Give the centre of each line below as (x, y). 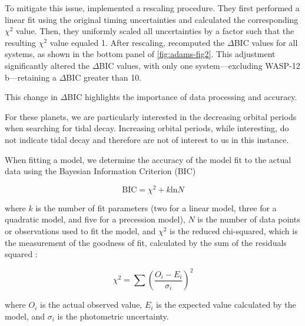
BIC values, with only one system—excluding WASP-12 (200, 65)
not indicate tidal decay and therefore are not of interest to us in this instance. (147, 139)
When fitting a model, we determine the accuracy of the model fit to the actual (148, 159)
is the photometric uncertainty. (113, 316)
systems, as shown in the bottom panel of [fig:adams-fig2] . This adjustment (140, 54)
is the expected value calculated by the (226, 305)
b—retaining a (31, 77)
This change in (31, 97)
